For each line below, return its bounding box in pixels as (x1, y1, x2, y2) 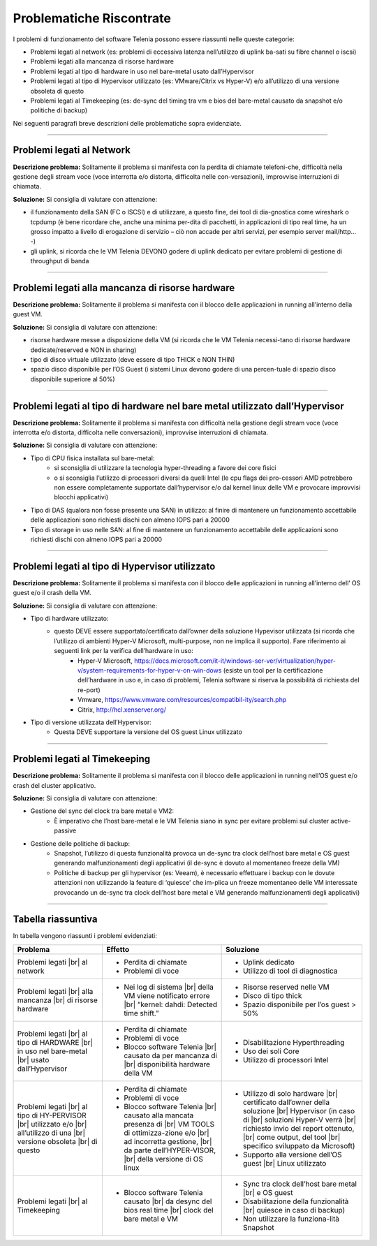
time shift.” (123, 1008, 159, 1018)
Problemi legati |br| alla (17, 986, 94, 996)
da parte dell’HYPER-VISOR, (123, 1145, 216, 1155)
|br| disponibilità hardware (123, 1059, 211, 1069)
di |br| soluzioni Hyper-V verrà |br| (242, 1115, 356, 1124)
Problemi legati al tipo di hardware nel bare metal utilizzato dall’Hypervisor (13, 400, 345, 412)
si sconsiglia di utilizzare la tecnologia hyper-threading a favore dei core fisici (54, 464, 276, 472)
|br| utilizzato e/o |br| (17, 1119, 87, 1129)
